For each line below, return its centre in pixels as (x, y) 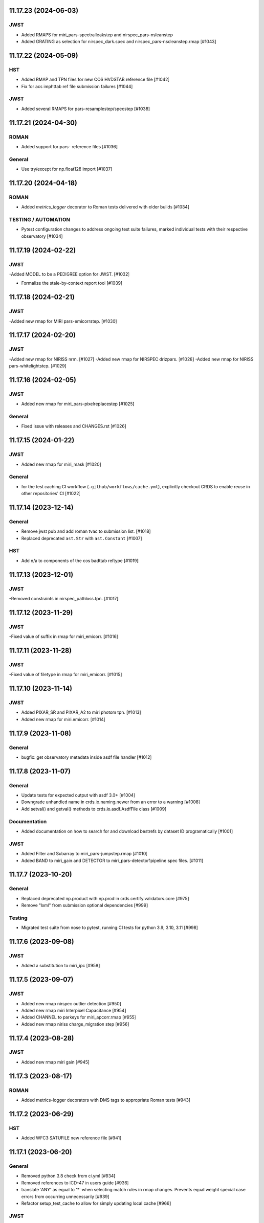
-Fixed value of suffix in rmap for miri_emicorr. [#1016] (64, 636)
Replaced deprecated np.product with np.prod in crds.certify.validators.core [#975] (105, 898)
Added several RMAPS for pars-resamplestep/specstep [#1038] (86, 109)
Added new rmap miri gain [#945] (55, 1062)
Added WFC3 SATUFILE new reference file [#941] (71, 1138)
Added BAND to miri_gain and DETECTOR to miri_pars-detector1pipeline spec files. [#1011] (112, 861)
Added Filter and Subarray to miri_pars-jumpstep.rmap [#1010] (84, 854)
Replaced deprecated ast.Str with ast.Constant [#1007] (82, 538)
